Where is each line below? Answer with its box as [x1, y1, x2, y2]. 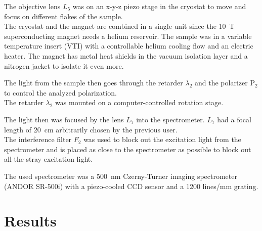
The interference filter [4, 134, 72, 145]
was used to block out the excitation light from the [83, 134, 241, 145]
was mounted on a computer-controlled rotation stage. [55, 97, 224, 108]
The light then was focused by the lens [4, 114, 124, 124]
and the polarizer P [195, 77, 255, 88]
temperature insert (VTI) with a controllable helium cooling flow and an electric [4, 40, 253, 51]
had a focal [217, 114, 251, 124]
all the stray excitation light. [4, 154, 93, 164]
